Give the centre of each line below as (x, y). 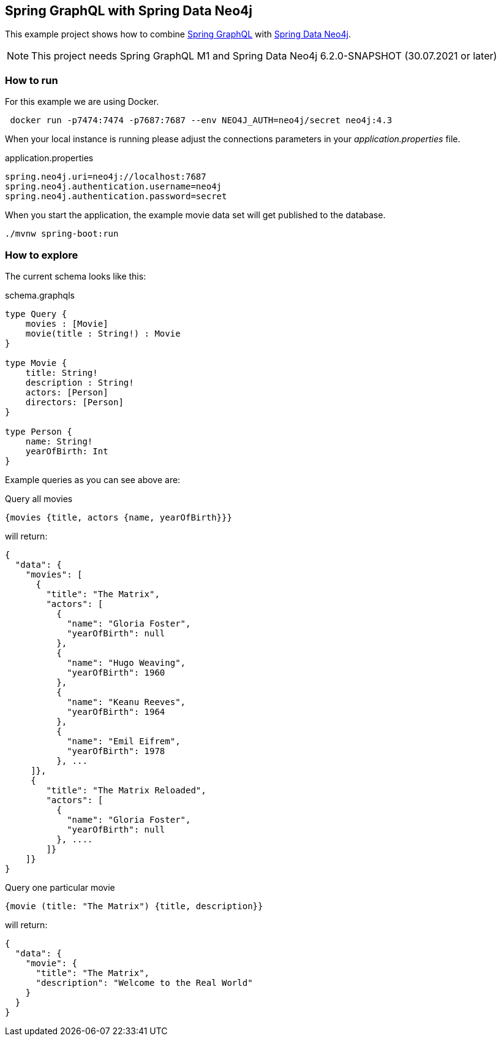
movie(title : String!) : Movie (103, 333)
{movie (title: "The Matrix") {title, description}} (134, 906)
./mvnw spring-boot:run (62, 234)
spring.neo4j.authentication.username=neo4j (114, 187)
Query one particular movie (60, 887)
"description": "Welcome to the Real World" (144, 982)
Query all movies (39, 498)
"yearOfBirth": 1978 (116, 751)
